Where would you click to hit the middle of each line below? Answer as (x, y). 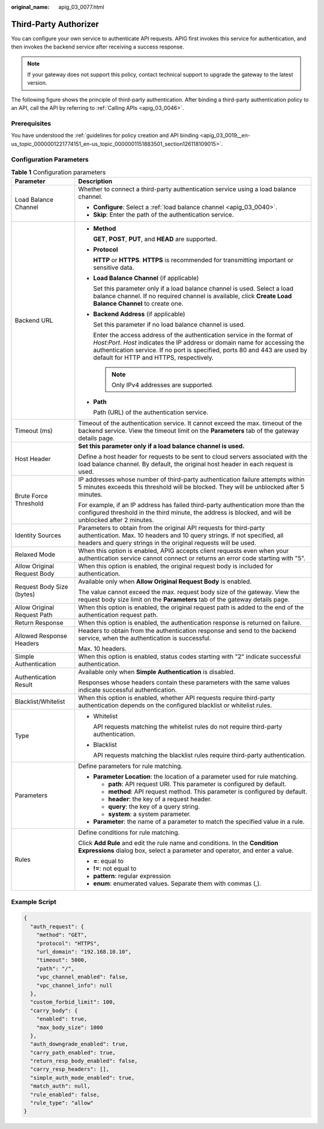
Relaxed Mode (35, 555)
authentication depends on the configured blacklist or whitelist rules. (175, 705)
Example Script (34, 902)
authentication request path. (118, 615)
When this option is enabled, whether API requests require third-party (177, 698)
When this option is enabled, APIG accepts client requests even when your (184, 551)
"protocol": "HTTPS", (68, 943)
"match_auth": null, (60, 1086)
